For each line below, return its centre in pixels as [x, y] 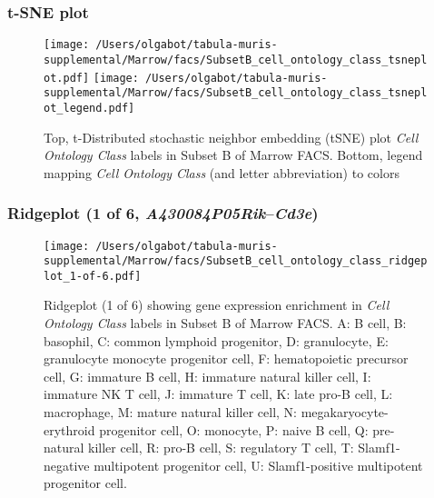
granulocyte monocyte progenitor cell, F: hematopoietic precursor [226, 359]
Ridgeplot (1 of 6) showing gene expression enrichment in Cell [217, 305]
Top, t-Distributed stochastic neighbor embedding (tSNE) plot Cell [231, 137]
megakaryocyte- [345, 412]
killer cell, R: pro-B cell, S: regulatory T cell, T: [221, 448]
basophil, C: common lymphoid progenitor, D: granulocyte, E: [216, 340]
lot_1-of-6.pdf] [93, 276]
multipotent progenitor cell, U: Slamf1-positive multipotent [258, 465]
